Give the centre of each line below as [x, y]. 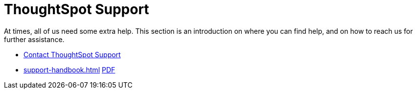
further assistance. [34, 39]
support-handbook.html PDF [69, 70]
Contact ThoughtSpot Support [72, 54]
